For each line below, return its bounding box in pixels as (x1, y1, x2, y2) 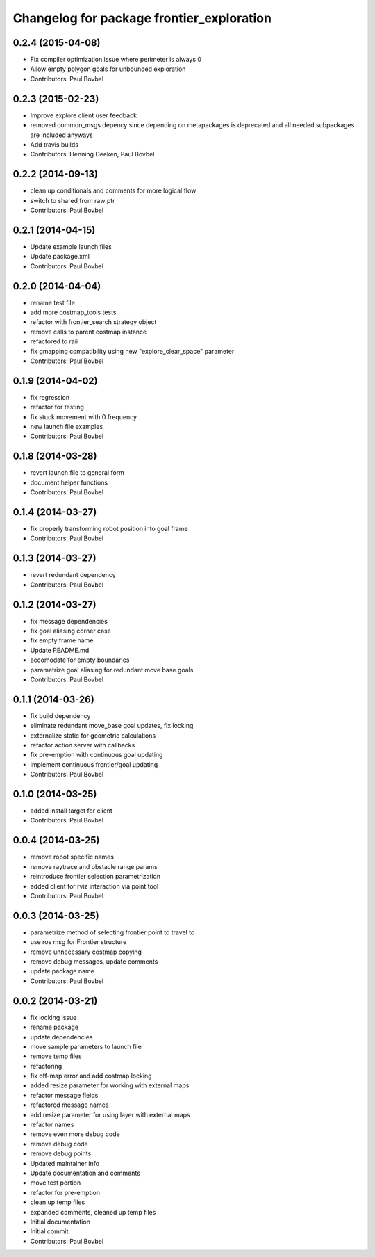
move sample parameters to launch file (30, 1042, 142, 1051)
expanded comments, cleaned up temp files (30, 1208, 156, 1216)
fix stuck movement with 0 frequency (30, 412, 137, 421)
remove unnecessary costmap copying (30, 948, 142, 956)
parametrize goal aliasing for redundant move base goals (30, 665, 194, 674)
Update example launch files (30, 242, 112, 250)
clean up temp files (30, 1198, 85, 1206)
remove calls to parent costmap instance (30, 327, 147, 336)
